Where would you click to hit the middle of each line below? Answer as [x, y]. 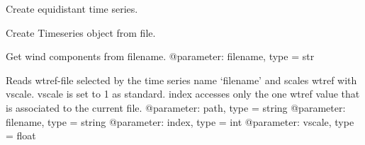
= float [21, 135]
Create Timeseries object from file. [81, 32]
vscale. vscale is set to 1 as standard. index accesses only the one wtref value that [183, 94]
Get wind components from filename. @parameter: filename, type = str [160, 56]
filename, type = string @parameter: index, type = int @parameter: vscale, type [180, 121]
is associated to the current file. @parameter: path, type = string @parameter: [176, 107]
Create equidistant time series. [72, 8]
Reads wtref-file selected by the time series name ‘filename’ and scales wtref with [181, 80]
